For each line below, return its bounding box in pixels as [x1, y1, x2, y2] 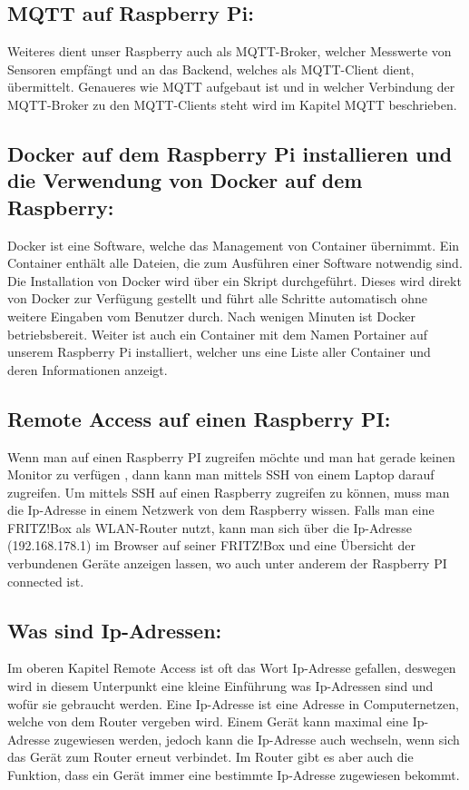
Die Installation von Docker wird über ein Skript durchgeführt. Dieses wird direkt [7, 271, 462, 290]
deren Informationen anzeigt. [7, 360, 168, 379]
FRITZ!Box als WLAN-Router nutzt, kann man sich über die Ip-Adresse [7, 518, 412, 537]
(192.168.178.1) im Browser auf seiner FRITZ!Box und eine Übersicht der [7, 536, 415, 555]
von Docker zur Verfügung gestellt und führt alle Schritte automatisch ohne [7, 289, 427, 308]
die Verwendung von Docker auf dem [7, 166, 363, 194]
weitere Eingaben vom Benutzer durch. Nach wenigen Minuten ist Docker [7, 306, 415, 325]
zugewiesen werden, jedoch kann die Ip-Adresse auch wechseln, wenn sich [54, 729, 460, 748]
